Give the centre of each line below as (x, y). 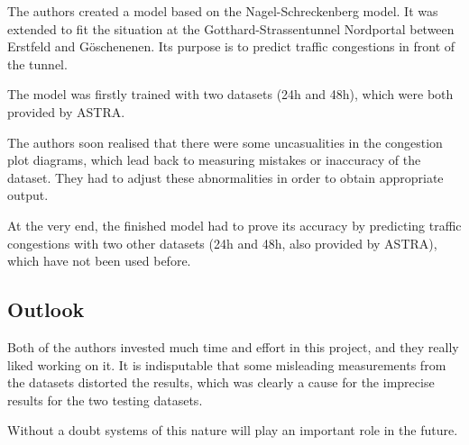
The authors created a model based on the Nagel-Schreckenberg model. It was (223, 11)
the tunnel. (37, 64)
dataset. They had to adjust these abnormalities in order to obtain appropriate (225, 177)
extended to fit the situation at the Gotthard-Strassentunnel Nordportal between (231, 28)
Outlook (46, 309)
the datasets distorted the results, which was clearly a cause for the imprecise (221, 382)
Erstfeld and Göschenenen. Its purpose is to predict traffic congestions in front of (231, 46)
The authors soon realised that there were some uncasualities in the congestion (225, 142)
